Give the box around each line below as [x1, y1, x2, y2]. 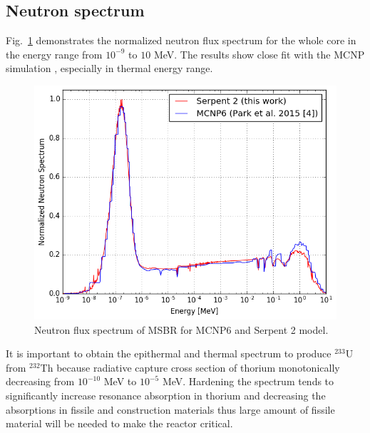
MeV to [103, 374, 137, 389]
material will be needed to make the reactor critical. [6, 416, 233, 431]
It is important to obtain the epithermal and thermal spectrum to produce [6, 346, 332, 361]
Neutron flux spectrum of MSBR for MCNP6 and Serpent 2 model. [34, 322, 329, 337]
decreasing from [6, 374, 75, 389]
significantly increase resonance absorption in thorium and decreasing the [6, 388, 326, 403]
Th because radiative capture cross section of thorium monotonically [40, 360, 340, 375]
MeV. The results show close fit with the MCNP [153, 46, 365, 61]
